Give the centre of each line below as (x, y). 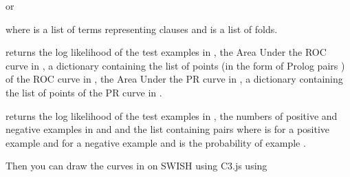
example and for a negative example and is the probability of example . (156, 142)
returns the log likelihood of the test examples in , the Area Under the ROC (166, 52)
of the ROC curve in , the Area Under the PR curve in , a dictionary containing (174, 79)
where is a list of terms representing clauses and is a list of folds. (142, 29)
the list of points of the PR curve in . (84, 92)
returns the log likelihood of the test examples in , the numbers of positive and (172, 115)
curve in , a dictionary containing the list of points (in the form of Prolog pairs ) (175, 65)
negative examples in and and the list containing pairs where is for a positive (168, 129)
